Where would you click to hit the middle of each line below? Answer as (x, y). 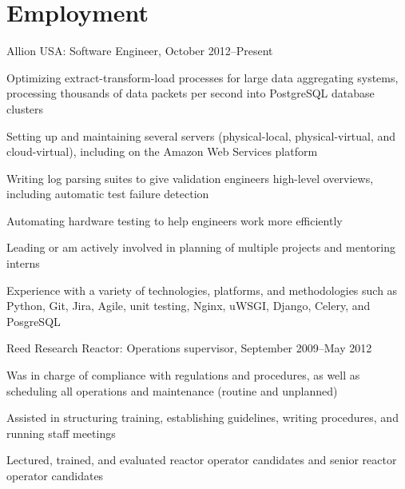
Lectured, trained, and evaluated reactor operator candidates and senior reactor (202, 460)
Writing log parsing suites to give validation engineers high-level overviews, (190, 178)
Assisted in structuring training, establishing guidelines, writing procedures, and (202, 417)
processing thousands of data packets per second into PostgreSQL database (191, 93)
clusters (25, 108)
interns (23, 263)
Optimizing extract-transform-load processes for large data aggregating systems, (202, 77)
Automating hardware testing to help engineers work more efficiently (175, 220)
